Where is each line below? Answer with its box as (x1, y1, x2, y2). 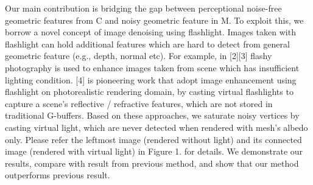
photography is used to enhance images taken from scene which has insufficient (5, 61, 300, 74)
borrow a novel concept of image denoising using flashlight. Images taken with (5, 26, 296, 38)
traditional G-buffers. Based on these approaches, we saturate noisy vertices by (5, 109, 300, 122)
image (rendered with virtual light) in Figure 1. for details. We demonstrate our (5, 145, 303, 158)
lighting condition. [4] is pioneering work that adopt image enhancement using (5, 73, 297, 86)
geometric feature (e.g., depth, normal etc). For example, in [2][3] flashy (5, 49, 272, 62)
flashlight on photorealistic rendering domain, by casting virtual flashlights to (5, 85, 294, 98)
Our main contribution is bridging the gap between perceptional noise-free (5, 2, 282, 14)
